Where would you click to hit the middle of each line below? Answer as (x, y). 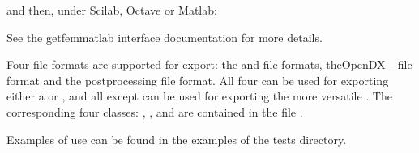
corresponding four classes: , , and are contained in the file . (155, 111)
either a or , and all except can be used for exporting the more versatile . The (199, 96)
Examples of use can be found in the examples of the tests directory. (177, 139)
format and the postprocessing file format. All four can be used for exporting (198, 80)
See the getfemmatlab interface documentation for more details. (165, 37)
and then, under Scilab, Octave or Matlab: (112, 10)
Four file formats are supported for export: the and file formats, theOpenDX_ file (209, 64)
